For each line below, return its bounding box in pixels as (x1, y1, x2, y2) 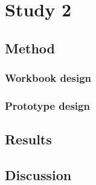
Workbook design (5, 70, 92, 86)
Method (5, 38, 55, 57)
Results (5, 130, 52, 149)
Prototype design (5, 98, 90, 113)
